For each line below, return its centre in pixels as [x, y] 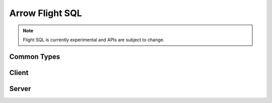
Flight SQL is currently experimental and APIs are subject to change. [94, 40]
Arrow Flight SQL [46, 13]
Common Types [35, 57]
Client [19, 73]
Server [20, 89]
